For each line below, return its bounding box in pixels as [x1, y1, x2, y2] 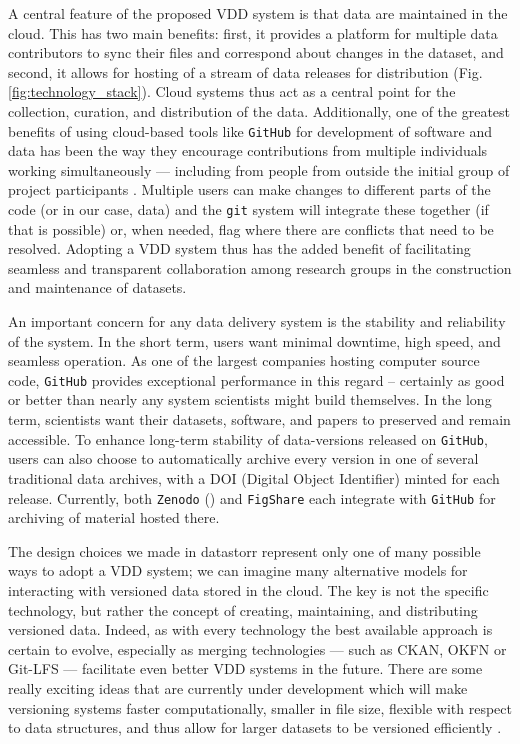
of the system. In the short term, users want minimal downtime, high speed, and [8, 330, 501, 351]
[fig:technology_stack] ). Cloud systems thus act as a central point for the [8, 81, 456, 102]
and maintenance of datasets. [8, 277, 187, 298]
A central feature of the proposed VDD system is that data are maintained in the [8, 3, 508, 23]
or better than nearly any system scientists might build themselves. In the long [8, 389, 492, 410]
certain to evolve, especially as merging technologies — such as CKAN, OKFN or [8, 638, 507, 659]
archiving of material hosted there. [8, 507, 220, 528]
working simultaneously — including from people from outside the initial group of [8, 159, 510, 180]
